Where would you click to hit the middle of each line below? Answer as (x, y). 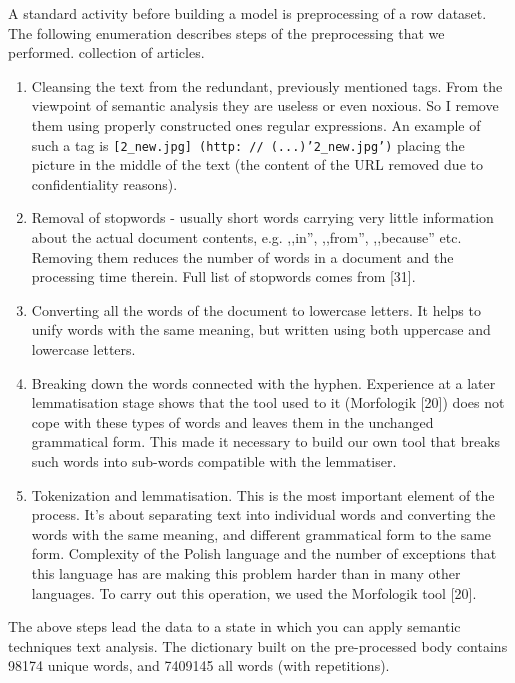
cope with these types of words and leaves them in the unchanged (232, 421)
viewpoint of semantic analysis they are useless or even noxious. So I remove (265, 105)
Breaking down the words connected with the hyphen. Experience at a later (263, 382)
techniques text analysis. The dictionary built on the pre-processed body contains (258, 645)
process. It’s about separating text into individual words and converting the (263, 514)
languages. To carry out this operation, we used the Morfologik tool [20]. (254, 592)
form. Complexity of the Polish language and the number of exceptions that (264, 553)
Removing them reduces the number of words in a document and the (242, 256)
